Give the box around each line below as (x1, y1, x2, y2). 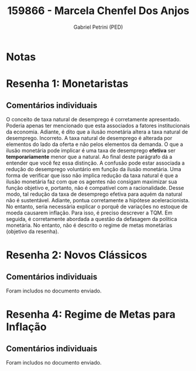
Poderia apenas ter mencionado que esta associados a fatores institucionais (6, 122, 190, 129)
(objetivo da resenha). (6, 227, 60, 235)
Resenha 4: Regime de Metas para (6, 308, 176, 321)
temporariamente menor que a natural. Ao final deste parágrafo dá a (6, 153, 173, 160)
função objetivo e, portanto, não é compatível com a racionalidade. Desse (6, 184, 184, 191)
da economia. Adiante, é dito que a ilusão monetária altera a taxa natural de (6, 128, 188, 135)
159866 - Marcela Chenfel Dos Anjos (7, 4, 190, 18)
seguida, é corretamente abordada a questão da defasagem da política (6, 215, 177, 222)
